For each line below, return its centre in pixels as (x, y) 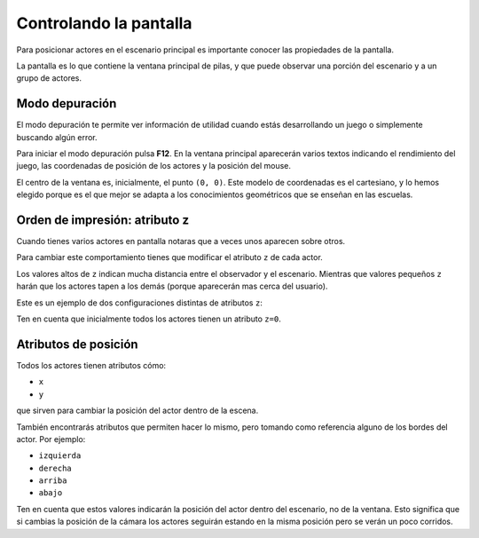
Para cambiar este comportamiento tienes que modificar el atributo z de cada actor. (169, 257)
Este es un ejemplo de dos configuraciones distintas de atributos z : (140, 303)
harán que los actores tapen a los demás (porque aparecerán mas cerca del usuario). (172, 286)
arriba (53, 481)
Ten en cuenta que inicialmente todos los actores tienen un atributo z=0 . (149, 319)
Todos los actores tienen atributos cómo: (91, 365)
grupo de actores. (49, 78)
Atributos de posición (77, 344)
